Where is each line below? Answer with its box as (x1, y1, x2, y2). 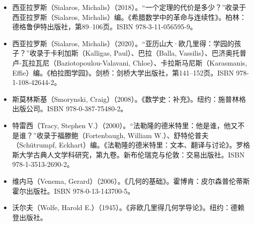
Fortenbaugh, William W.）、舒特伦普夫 (85, 130, 209, 140)
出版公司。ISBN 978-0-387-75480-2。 (12, 103, 128, 114)
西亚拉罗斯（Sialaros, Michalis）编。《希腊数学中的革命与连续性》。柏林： (12, 11, 247, 22)
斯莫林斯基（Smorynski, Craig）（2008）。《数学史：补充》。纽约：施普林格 (12, 93, 246, 104)
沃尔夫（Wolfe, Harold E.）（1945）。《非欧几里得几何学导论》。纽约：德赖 (12, 202, 245, 213)
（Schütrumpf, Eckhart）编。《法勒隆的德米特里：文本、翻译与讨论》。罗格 (12, 140, 251, 150)
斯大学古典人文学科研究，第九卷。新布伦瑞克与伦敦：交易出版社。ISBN (12, 149, 245, 159)
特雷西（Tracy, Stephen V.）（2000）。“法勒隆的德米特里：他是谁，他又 (12, 120, 238, 130)
